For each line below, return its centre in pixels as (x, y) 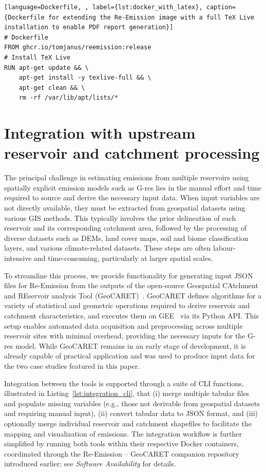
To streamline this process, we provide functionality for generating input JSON (129, 275)
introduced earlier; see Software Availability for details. (90, 464)
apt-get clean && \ (52, 88)
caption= (221, 7)
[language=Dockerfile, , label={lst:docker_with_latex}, (103, 7)
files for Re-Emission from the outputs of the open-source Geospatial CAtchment (131, 285)
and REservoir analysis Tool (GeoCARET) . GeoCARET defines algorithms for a (133, 295)
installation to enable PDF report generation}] (89, 27)
